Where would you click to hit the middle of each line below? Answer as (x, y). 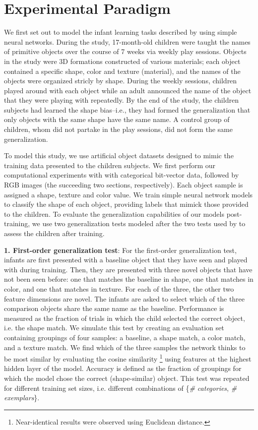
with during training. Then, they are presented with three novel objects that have (128, 269)
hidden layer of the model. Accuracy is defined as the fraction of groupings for (123, 368)
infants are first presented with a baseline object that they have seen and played (126, 260)
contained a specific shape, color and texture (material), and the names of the (122, 71)
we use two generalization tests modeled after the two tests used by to (139, 223)
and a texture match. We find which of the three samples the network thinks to (125, 347)
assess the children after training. (54, 233)
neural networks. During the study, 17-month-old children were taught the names (127, 41)
